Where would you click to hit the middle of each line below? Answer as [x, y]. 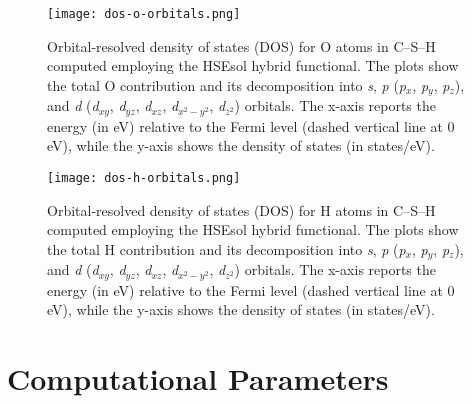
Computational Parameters [198, 378]
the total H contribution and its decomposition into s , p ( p [226, 248]
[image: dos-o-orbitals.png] [144, 14]
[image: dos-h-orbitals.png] [144, 177]
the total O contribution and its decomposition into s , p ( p [226, 84]
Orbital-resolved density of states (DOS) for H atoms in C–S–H [241, 209]
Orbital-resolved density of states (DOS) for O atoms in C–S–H [241, 45]
